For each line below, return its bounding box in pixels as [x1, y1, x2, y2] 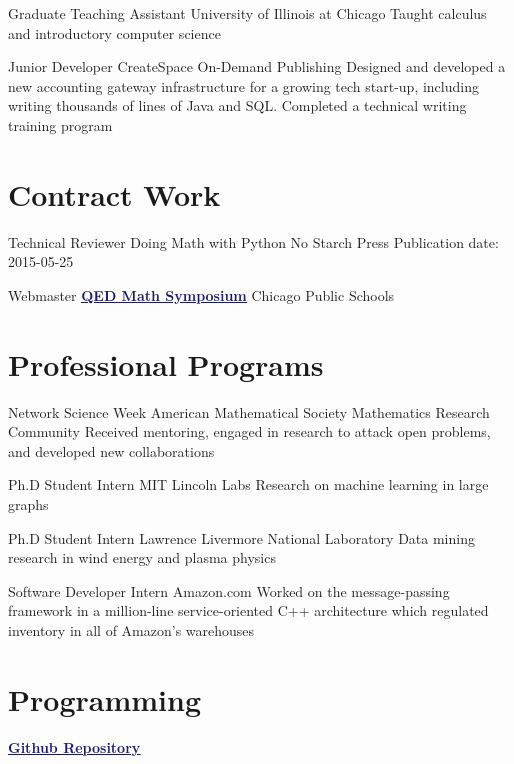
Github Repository [8, 736, 141, 757]
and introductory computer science [8, 22, 221, 43]
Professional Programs [8, 343, 324, 384]
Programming [8, 678, 201, 719]
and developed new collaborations [8, 440, 215, 461]
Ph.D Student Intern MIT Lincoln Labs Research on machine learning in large [8, 474, 489, 495]
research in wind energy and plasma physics [8, 547, 276, 568]
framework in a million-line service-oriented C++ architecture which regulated [8, 600, 489, 621]
